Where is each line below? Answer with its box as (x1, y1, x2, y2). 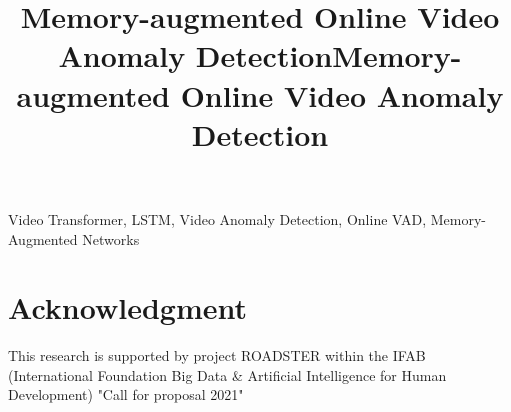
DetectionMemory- (195, 35, 462, 76)
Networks (82, 228, 140, 249)
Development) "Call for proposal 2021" (8, 384, 244, 405)
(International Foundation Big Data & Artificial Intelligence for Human (8, 364, 447, 385)
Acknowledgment (8, 287, 247, 328)
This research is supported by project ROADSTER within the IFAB (8, 345, 426, 366)
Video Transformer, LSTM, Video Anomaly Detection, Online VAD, (8, 208, 427, 229)
